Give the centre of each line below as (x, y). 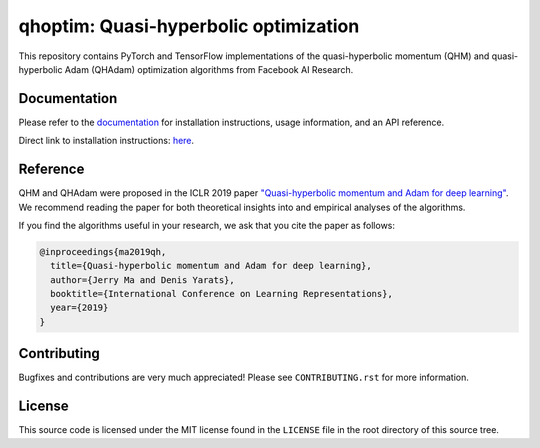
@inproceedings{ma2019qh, (103, 251)
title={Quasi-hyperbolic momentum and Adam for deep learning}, (211, 266)
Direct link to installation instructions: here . (106, 141)
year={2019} (79, 308)
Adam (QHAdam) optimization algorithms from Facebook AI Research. (209, 69)
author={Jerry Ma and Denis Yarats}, (142, 279)
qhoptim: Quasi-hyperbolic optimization (189, 26)
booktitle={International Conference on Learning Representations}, (222, 294)
